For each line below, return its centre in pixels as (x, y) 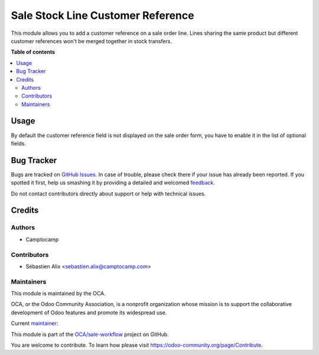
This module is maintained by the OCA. (58, 294)
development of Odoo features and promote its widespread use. (89, 312)
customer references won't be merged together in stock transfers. (92, 41)
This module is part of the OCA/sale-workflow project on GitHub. (90, 334)
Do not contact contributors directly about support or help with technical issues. (108, 193)
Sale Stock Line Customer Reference (102, 15)
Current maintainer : (35, 323)
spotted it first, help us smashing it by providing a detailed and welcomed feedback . (113, 183)
